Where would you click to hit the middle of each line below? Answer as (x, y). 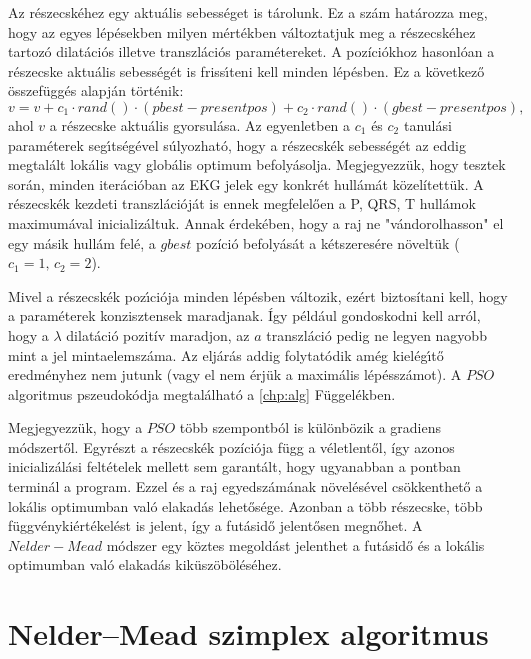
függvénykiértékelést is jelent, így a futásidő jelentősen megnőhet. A (215, 525)
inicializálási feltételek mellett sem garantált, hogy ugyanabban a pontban (234, 466)
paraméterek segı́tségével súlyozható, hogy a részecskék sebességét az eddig (237, 144)
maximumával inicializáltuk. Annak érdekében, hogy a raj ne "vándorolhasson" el (256, 222)
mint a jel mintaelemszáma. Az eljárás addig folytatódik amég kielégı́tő (226, 354)
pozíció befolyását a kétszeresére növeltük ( (328, 242)
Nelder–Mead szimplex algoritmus (248, 633)
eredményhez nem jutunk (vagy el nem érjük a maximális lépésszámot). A (235, 374)
